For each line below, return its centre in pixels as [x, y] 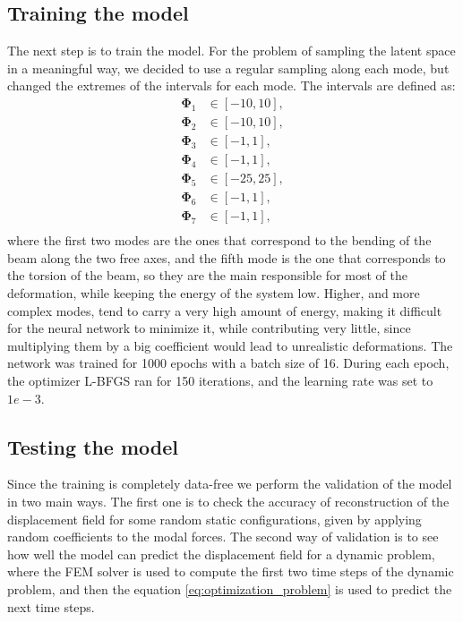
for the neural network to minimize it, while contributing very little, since [209, 328]
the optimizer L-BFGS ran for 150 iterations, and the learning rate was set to [220, 380]
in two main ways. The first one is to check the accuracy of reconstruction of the [228, 501]
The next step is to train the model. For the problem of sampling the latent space [231, 51]
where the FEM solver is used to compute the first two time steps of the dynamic [231, 571]
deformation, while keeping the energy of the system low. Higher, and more [214, 293]
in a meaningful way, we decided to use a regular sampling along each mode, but [228, 68]
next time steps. [51, 606]
